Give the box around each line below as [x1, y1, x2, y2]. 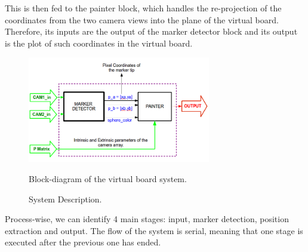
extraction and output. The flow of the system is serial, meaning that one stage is [5, 224, 303, 236]
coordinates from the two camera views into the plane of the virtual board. [5, 13, 279, 26]
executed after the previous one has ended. [5, 236, 161, 248]
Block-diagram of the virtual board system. [29, 172, 187, 185]
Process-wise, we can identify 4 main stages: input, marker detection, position [5, 213, 289, 225]
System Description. [29, 192, 102, 205]
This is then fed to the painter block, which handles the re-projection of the [5, 2, 282, 14]
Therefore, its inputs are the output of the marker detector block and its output [5, 25, 298, 38]
